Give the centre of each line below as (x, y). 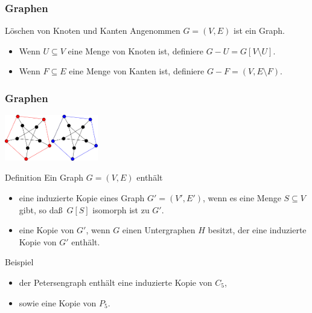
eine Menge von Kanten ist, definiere (137, 71)
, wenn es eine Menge (242, 197)
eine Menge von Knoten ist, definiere (136, 50)
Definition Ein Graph (44, 177)
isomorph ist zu (121, 209)
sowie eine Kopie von (58, 302)
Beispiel (19, 262)
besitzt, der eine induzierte (257, 230)
